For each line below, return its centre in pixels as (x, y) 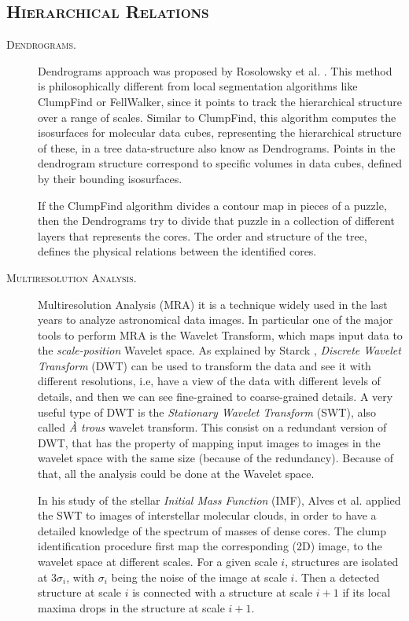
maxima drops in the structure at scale (131, 607)
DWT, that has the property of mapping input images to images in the (209, 442)
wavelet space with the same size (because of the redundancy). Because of (216, 458)
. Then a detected (337, 577)
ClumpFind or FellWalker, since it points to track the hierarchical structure (220, 101)
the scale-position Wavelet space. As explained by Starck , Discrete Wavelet (219, 350)
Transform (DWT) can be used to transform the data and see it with (204, 365)
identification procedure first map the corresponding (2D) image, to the (210, 546)
